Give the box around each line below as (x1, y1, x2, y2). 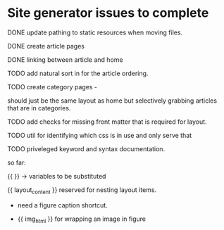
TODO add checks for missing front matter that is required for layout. (7, 117, 207, 126)
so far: (7, 158, 26, 167)
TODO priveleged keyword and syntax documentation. (7, 144, 166, 153)
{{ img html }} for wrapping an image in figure (17, 215, 147, 224)
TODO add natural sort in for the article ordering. (7, 69, 149, 77)
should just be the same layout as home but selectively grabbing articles (7, 96, 217, 105)
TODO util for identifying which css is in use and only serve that (7, 131, 192, 139)
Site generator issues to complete (7, 5, 209, 21)
